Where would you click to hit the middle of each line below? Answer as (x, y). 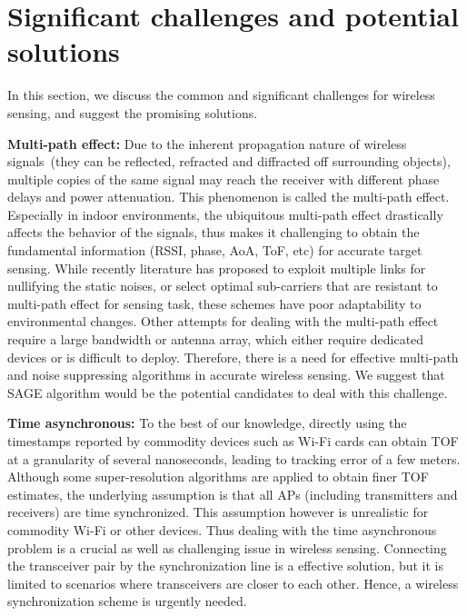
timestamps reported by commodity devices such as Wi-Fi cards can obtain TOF (233, 441)
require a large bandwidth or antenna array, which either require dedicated (216, 339)
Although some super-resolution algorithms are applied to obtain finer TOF (218, 477)
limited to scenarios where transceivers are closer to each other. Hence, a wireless (233, 583)
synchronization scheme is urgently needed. (127, 601)
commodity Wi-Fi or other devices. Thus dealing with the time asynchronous (222, 529)
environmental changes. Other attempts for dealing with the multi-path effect (223, 321)
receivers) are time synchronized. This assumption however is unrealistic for (218, 512)
